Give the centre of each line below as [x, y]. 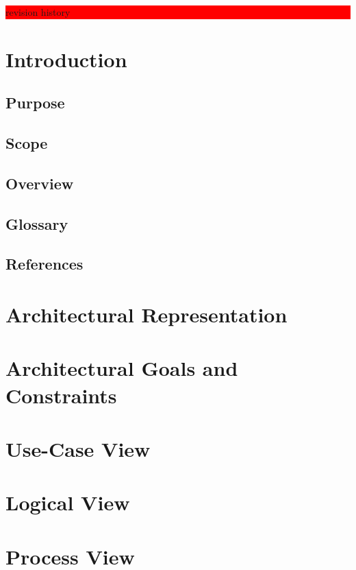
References [44, 264]
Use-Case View [78, 449]
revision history [38, 12]
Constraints [61, 395]
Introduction [66, 59]
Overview [40, 183]
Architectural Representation [147, 314]
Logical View [68, 502]
